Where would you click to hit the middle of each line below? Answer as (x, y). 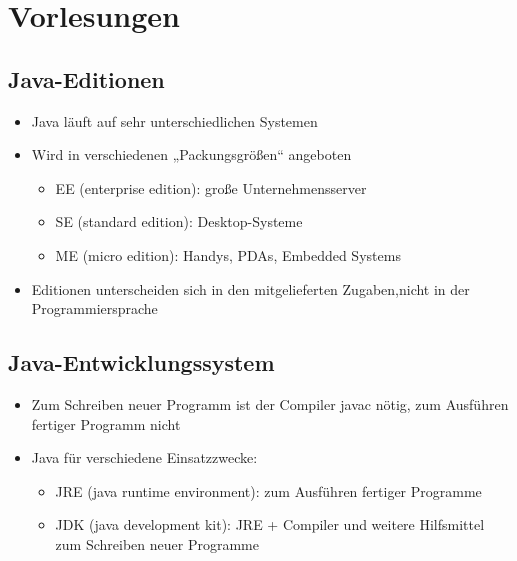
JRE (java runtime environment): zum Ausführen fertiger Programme (268, 490)
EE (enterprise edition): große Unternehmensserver (211, 187)
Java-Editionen (86, 78)
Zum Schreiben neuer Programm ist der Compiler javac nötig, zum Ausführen (270, 403)
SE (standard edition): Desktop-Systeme (179, 221)
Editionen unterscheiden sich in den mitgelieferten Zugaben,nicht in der (250, 288)
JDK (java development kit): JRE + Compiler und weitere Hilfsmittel (270, 524)
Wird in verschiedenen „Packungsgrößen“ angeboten (191, 154)
